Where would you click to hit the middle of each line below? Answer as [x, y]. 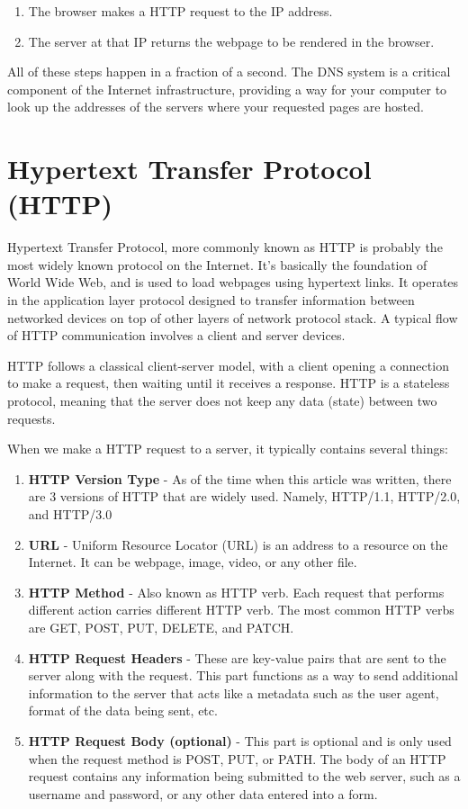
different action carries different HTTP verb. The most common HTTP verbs [241, 610]
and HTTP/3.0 [70, 514]
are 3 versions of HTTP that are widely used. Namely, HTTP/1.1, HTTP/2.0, [244, 496]
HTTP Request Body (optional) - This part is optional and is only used [240, 740]
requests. [31, 418]
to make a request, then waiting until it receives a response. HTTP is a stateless [229, 383]
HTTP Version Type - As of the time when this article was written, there [240, 478]
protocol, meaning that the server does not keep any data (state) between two [222, 401]
